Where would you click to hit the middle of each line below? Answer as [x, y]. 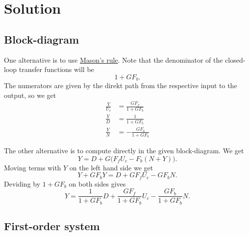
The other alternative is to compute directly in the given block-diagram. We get [124, 151]
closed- [235, 59]
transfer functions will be [56, 69]
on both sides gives [97, 183]
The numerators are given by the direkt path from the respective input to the [121, 85]
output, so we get [30, 95]
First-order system [52, 226]
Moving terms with [33, 167]
